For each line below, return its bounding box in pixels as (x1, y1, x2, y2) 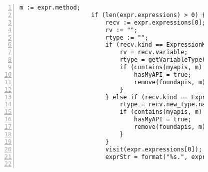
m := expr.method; (19, 4, 80, 11)
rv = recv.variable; (119, 49, 188, 56)
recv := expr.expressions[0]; (105, 19, 206, 26)
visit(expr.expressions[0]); (105, 145, 202, 153)
